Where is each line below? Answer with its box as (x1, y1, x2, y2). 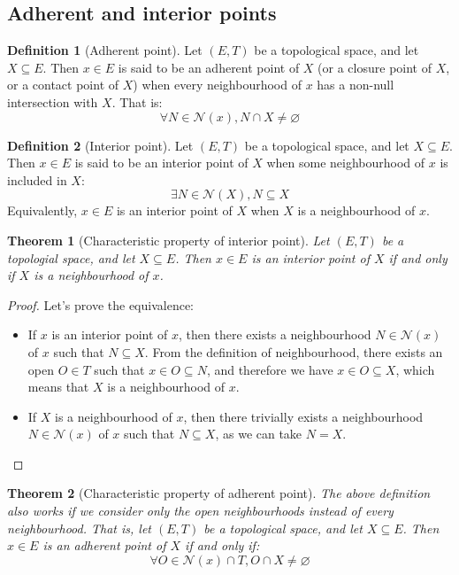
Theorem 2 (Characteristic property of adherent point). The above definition (7, 484, 431, 502)
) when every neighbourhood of (133, 75, 302, 94)
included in (7, 170, 67, 189)
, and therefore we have (206, 360, 333, 378)
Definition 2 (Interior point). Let (7, 136, 194, 154)
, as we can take (215, 424, 302, 443)
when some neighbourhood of (266, 153, 425, 172)
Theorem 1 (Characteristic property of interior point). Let (7, 230, 330, 249)
